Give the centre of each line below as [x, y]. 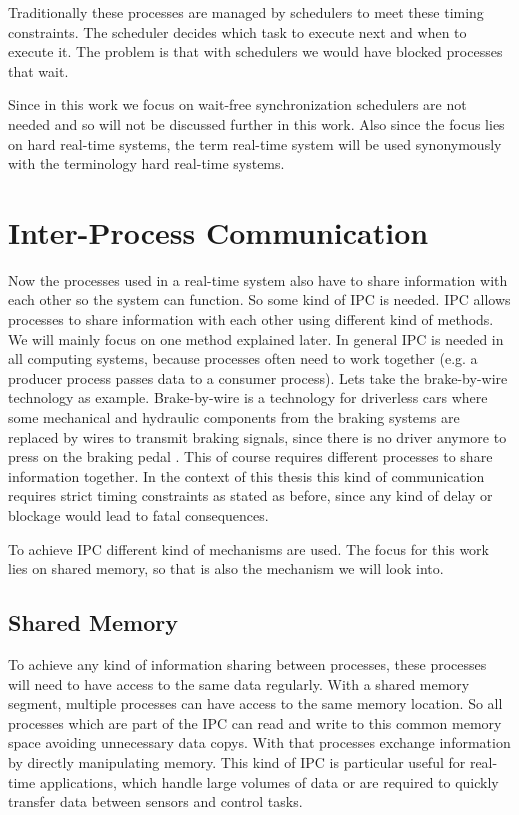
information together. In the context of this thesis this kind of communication [246, 475]
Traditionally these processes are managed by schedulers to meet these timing [246, 12]
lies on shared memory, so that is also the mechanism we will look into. [226, 568]
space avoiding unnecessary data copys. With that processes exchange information [259, 742]
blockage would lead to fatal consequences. [138, 515]
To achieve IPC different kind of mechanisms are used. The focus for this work [248, 548]
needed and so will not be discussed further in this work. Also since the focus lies [256, 123]
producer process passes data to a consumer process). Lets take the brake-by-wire [258, 377]
